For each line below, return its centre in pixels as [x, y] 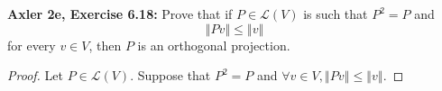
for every [32, 45]
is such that [336, 14]
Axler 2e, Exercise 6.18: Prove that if [120, 14]
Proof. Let [35, 75]
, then [105, 45]
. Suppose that [170, 75]
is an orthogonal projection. [214, 45]
